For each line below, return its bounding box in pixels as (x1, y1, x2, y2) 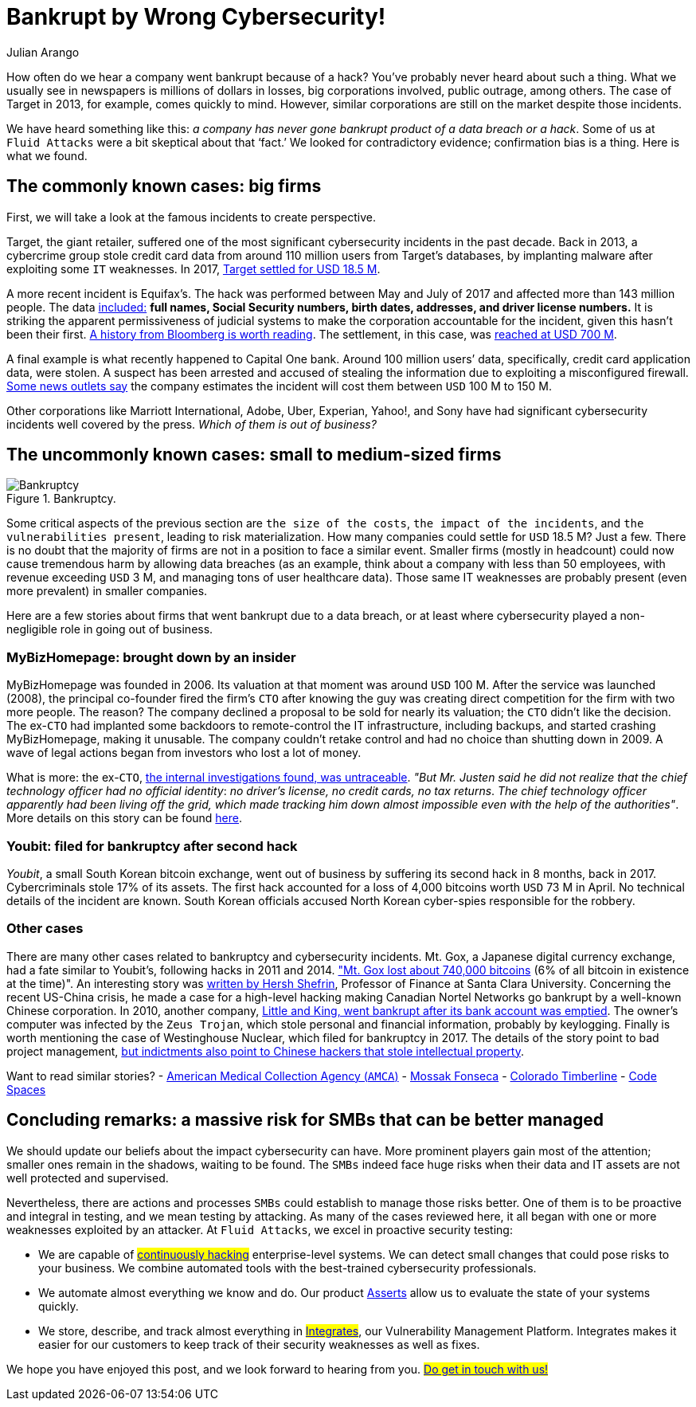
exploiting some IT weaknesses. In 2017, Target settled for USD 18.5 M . (6, 261, 381, 276)
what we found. (6, 148, 88, 163)
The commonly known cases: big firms (6, 176, 322, 197)
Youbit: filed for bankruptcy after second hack (6, 837, 298, 854)
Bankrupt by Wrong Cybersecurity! (6, 3, 386, 30)
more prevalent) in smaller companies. (6, 584, 208, 598)
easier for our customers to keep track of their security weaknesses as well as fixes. (38, 1337, 480, 1351)
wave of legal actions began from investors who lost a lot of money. (6, 746, 362, 760)
